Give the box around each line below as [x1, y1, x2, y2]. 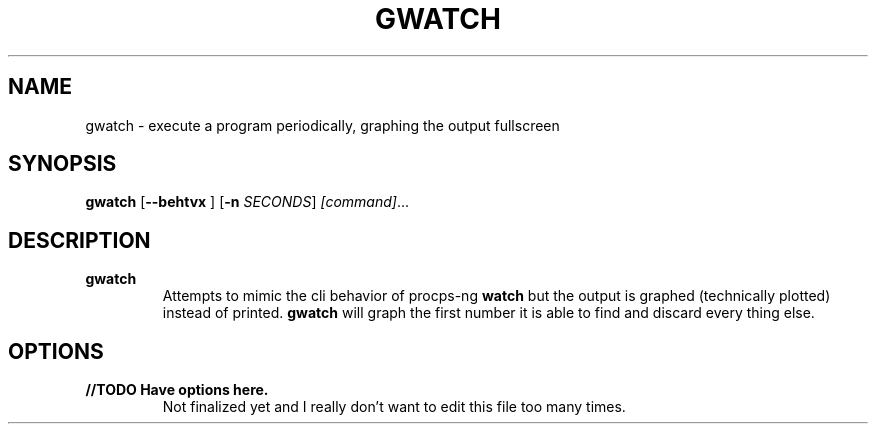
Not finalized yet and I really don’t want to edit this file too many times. [162, 398, 626, 416]
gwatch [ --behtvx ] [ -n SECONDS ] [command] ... [85, 193, 410, 211]
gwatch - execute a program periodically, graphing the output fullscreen [85, 116, 560, 134]
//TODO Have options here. [85, 381, 269, 399]
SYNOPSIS [8, 151, 117, 177]
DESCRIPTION [8, 227, 151, 253]
